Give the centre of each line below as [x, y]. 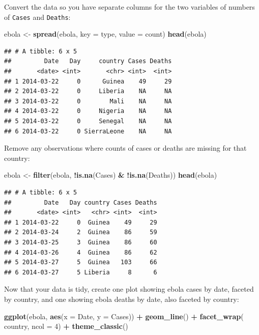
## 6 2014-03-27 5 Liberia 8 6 [81, 272]
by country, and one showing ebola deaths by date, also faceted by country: [122, 299]
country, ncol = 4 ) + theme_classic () [66, 326]
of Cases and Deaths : [37, 17]
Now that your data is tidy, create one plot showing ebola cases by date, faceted [129, 289]
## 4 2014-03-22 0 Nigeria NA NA [88, 111]
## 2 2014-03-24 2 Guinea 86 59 [81, 232]
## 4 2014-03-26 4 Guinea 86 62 [81, 252]
